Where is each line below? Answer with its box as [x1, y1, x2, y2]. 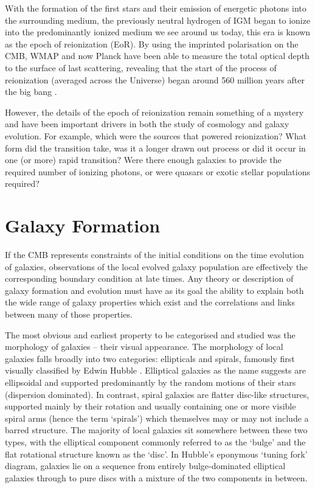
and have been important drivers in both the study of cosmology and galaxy [5, 117, 289, 130]
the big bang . [5, 85, 57, 98]
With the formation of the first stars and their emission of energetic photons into [5, 2, 306, 14]
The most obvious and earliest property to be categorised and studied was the [5, 328, 296, 341]
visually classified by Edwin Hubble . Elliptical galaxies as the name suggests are [5, 364, 306, 377]
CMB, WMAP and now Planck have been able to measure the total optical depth [5, 49, 310, 62]
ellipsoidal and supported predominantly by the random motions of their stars [5, 375, 296, 388]
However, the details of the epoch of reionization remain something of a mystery [5, 105, 304, 118]
